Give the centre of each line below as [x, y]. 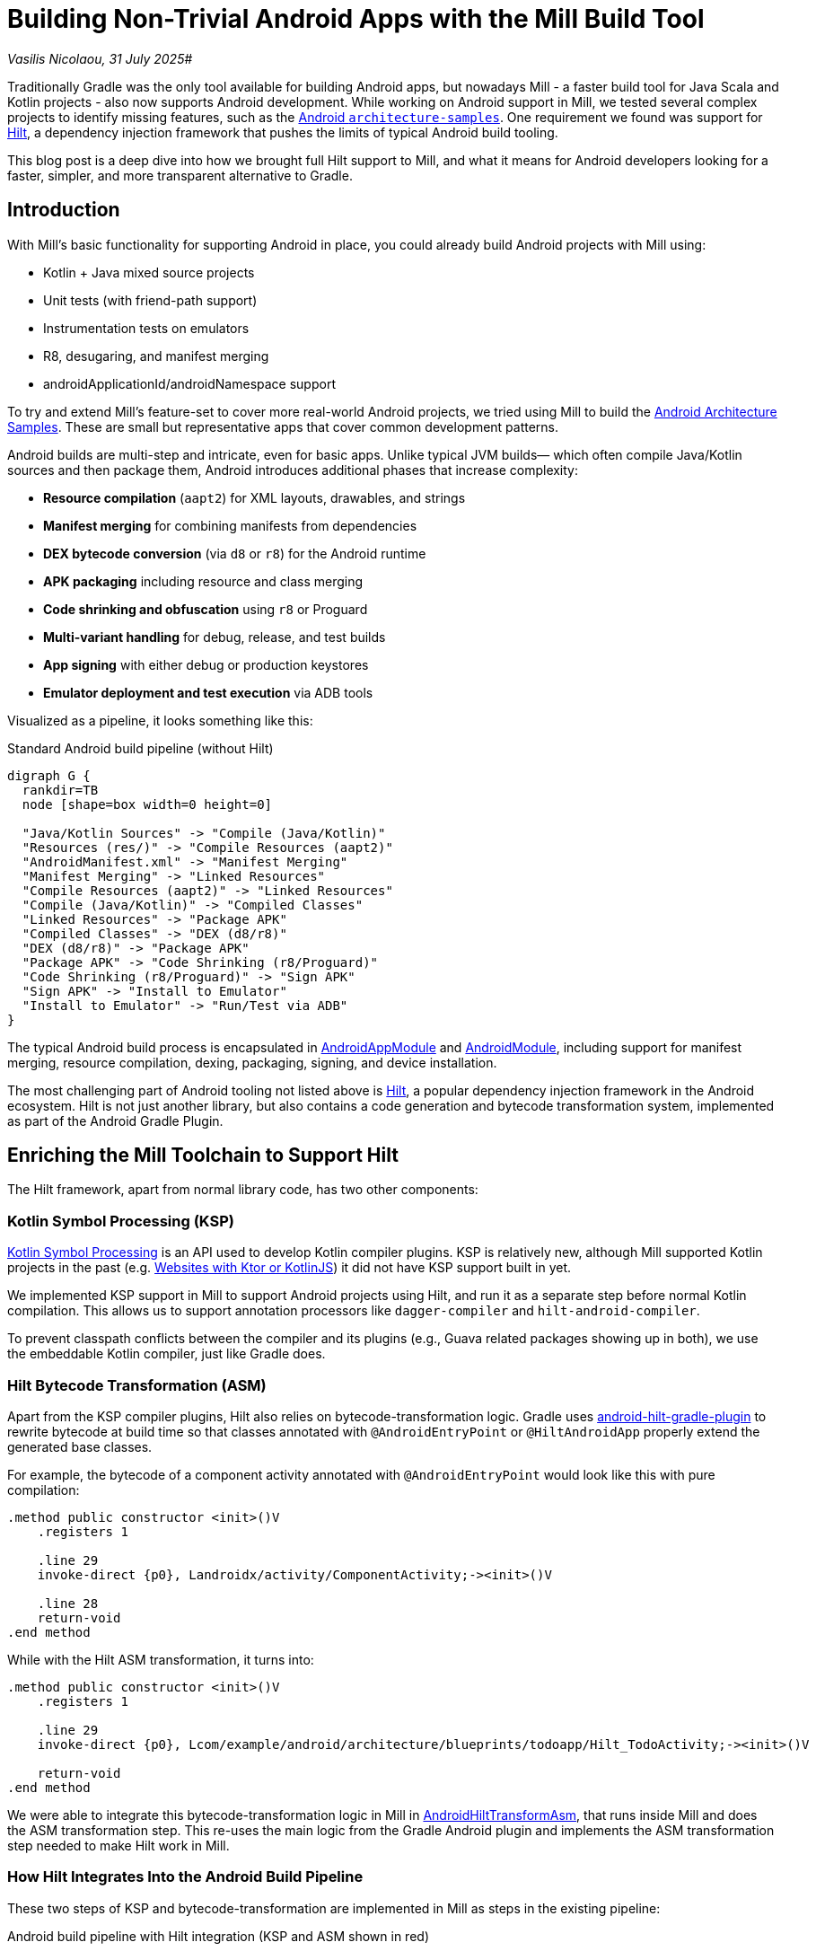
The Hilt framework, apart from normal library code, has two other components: [243, 1190]
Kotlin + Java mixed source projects [149, 272]
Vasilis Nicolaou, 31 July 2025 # [100, 58]
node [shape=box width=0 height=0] [147, 804]
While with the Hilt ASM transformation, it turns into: [161, 1659]
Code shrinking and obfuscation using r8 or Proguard [206, 609]
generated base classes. [80, 1446]
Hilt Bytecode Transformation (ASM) [137, 1385]
